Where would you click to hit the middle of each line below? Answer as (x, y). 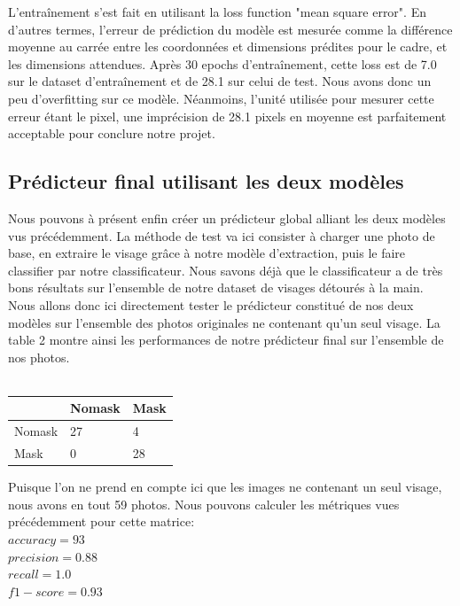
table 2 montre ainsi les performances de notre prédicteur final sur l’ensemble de (226, 340)
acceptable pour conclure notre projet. (112, 133)
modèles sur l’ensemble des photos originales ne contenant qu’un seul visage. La (224, 322)
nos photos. (39, 357)
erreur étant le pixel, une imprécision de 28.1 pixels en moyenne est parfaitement (227, 116)
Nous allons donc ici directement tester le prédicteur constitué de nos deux (211, 304)
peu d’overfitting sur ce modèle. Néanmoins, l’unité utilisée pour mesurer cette (221, 98)
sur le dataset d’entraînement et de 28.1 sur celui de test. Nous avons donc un (220, 81)
